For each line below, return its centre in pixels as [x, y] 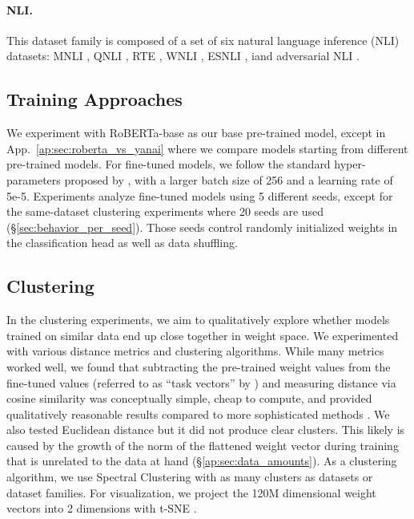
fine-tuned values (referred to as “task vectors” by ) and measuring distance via [201, 382]
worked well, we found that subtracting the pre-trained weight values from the [199, 366]
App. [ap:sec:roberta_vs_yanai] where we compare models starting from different [207, 148]
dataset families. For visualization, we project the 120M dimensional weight [191, 492]
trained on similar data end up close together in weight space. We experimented [203, 335]
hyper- [350, 164]
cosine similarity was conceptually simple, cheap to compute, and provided [189, 398]
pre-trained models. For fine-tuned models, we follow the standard [169, 164]
